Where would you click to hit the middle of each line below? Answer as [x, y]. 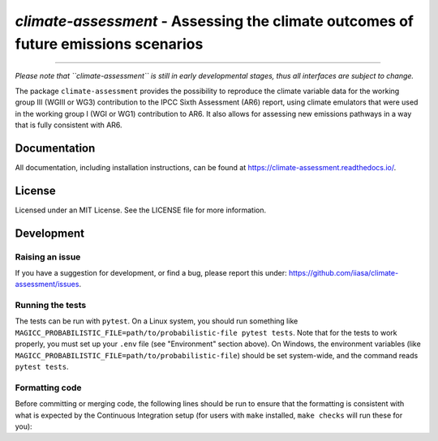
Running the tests [51, 306]
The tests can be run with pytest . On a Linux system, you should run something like [157, 321]
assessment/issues [47, 285]
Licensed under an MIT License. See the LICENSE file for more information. [141, 210]
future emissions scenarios [109, 44]
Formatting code [48, 387]
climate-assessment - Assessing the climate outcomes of [214, 21]
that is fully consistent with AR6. [69, 125]
